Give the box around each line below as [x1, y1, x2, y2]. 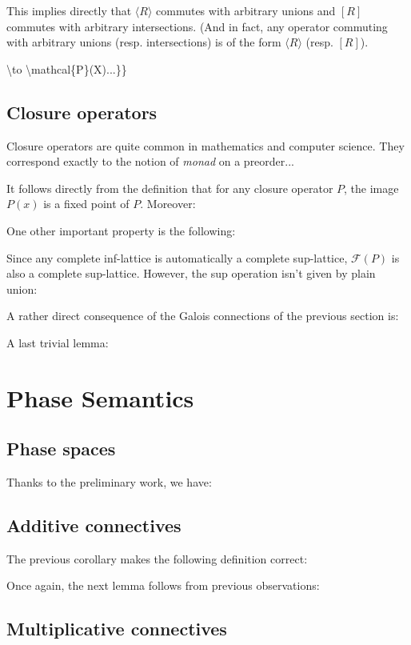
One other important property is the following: [6, 222, 236, 238]
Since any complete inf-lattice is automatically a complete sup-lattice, [6, 249, 348, 266]
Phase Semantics [6, 381, 194, 414]
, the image [344, 179, 399, 196]
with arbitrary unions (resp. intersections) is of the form [6, 34, 281, 50]
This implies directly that [6, 2, 132, 18]
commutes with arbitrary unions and [156, 2, 336, 18]
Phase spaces [6, 436, 116, 461]
